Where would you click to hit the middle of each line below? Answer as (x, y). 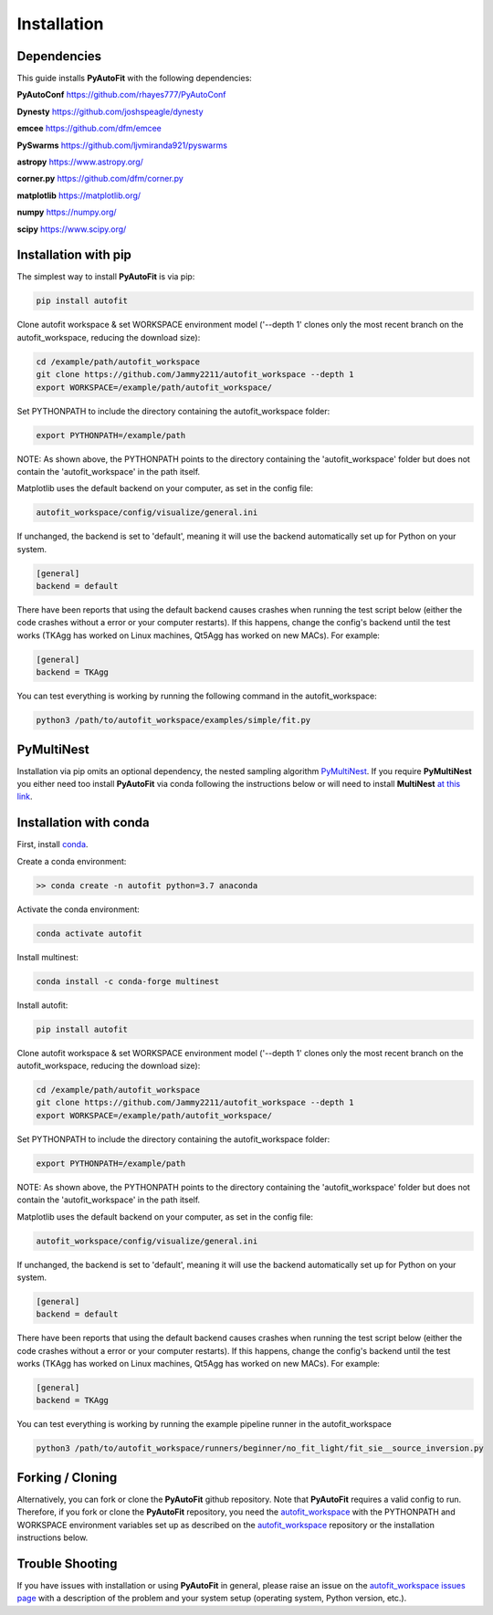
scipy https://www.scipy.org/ (72, 229)
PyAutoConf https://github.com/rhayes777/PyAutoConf (122, 95)
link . (25, 797)
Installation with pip (74, 255)
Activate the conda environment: (79, 909)
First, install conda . (52, 844)
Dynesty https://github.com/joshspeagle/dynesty (110, 111)
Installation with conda (83, 823)
